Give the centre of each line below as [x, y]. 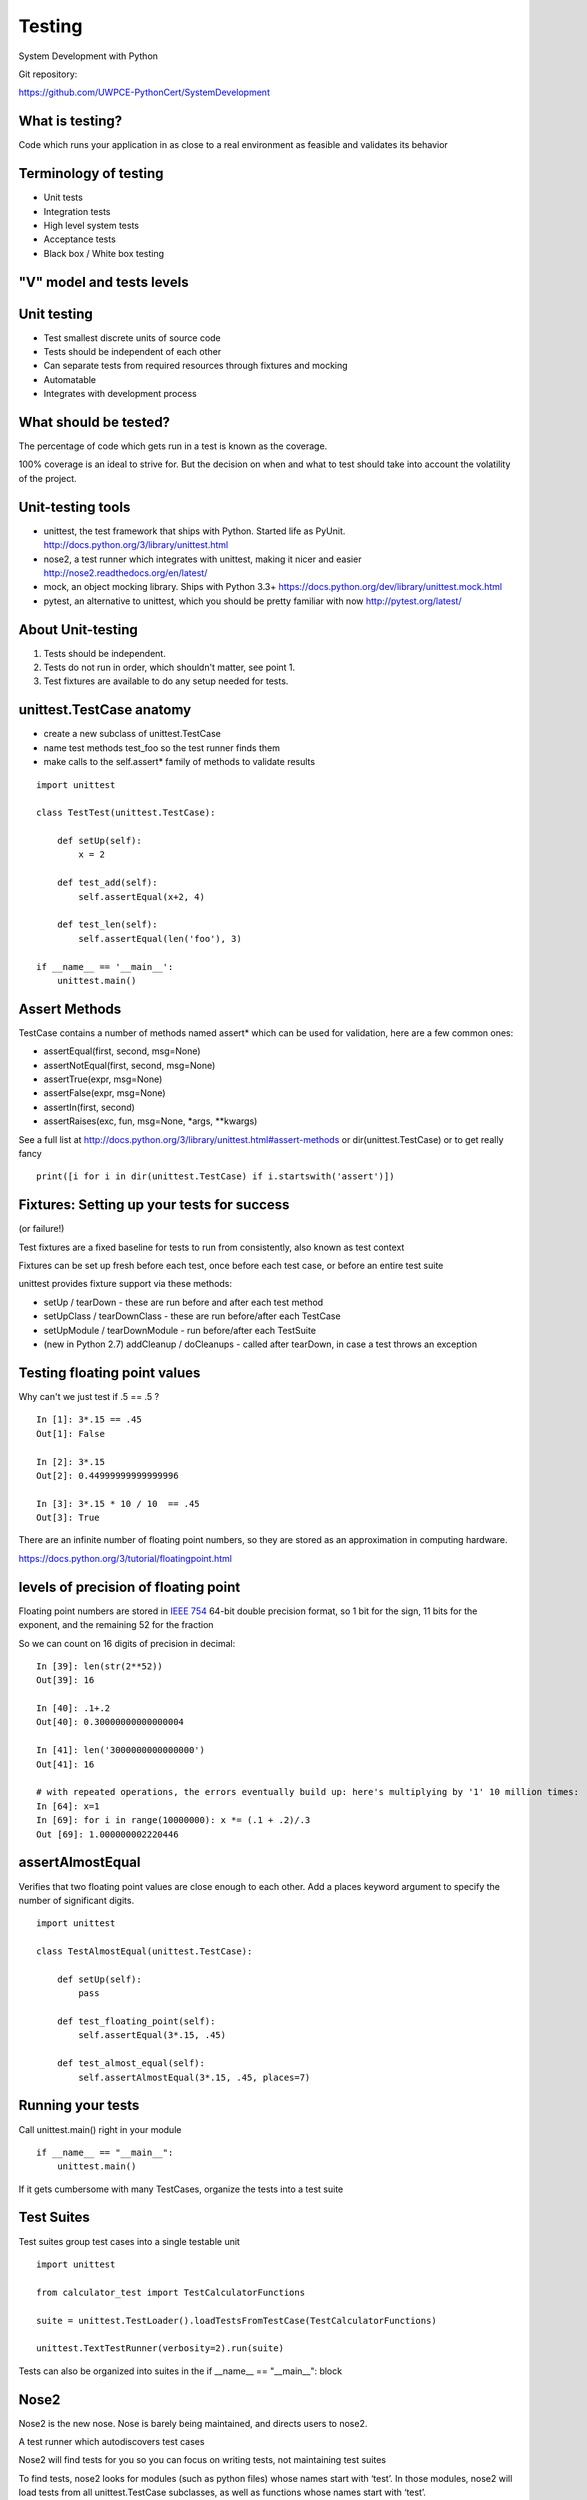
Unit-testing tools [74, 506]
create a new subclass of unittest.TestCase [132, 734]
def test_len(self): [107, 924]
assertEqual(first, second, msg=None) [122, 1051]
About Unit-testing [78, 629]
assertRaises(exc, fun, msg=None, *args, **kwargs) [150, 1121]
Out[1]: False [70, 1433]
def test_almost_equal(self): [130, 2063]
